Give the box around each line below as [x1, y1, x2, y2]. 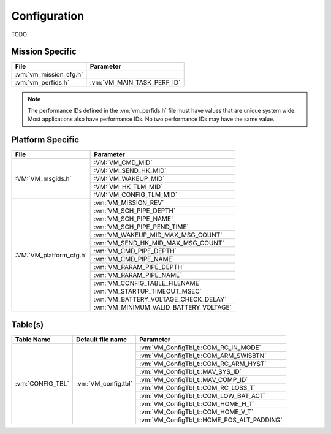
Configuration [11, 9, 85, 23]
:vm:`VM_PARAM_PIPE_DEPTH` [94, 263, 185, 272]
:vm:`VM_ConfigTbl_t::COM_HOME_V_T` [139, 408, 254, 416]
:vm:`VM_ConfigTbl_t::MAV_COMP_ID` [139, 375, 248, 384]
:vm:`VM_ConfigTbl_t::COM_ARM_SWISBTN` [139, 351, 267, 360]
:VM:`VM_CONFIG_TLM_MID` [94, 191, 178, 199]
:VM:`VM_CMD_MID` [94, 158, 153, 167]
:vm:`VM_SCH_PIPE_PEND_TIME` [94, 223, 189, 231]
